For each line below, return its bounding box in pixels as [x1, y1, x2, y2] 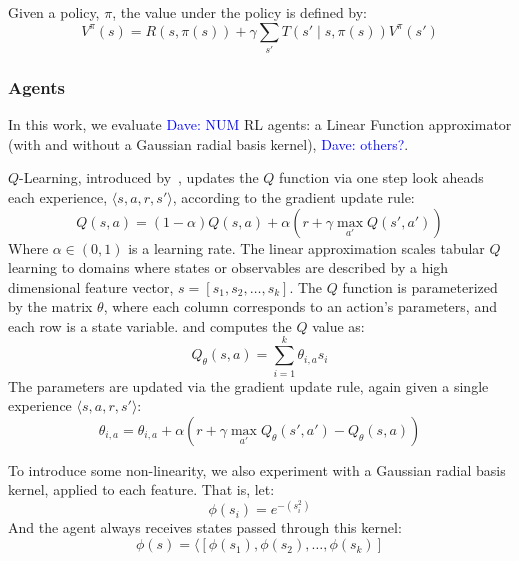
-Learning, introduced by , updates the [19, 167, 259, 188]
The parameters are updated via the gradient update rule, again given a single [8, 375, 489, 396]
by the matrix [8, 296, 93, 317]
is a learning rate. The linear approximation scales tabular [128, 237, 485, 258]
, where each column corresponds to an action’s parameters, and [103, 296, 497, 317]
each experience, [8, 186, 108, 207]
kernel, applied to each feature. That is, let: [8, 479, 275, 500]
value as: [312, 315, 365, 336]
